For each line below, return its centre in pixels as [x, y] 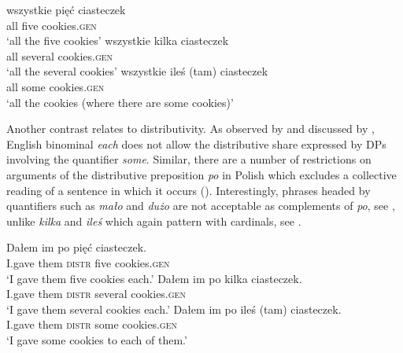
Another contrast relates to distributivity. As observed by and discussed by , [190, 129]
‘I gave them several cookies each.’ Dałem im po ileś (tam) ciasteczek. [174, 309]
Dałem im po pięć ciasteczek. [76, 247]
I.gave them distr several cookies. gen [96, 294]
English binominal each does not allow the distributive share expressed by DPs [196, 143]
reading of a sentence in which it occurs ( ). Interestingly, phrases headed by [189, 190]
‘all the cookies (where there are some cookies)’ [120, 102]
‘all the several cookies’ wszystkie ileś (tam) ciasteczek [137, 71]
